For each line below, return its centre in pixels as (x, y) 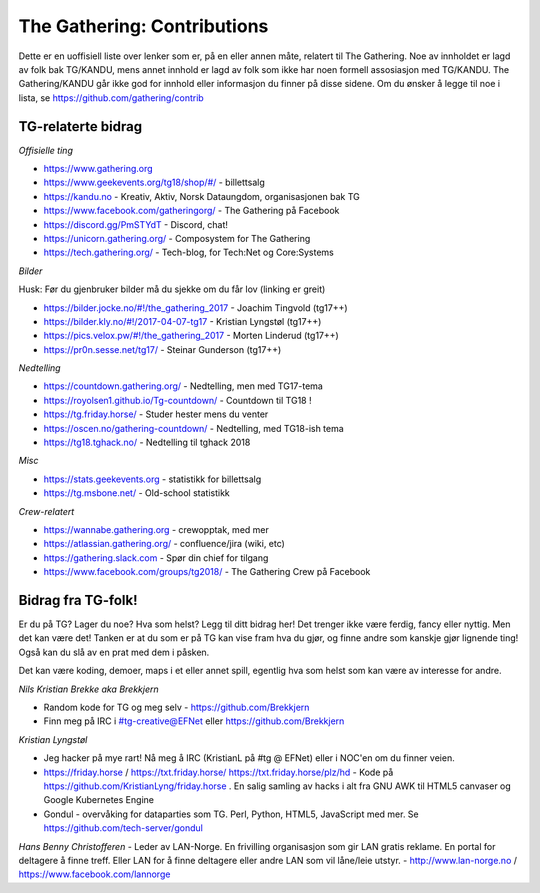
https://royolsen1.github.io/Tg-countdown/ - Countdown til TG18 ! (177, 400)
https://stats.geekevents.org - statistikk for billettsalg (152, 479)
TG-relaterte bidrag (80, 126)
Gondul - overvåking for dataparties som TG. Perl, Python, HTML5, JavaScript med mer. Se (231, 814)
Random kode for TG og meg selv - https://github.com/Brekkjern (176, 707)
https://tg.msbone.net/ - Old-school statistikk (136, 493)
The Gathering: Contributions (143, 26)
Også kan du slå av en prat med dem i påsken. (114, 652)
